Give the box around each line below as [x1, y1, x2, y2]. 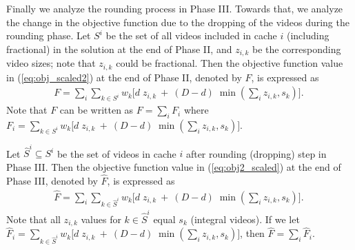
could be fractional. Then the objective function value [116, 56, 343, 70]
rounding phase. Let [6, 28, 91, 43]
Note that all [6, 211, 61, 226]
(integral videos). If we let [190, 211, 300, 226]
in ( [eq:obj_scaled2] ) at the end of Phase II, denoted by [6, 70, 242, 84]
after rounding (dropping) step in [185, 146, 327, 160]
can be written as [59, 103, 134, 117]
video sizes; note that [6, 56, 96, 70]
